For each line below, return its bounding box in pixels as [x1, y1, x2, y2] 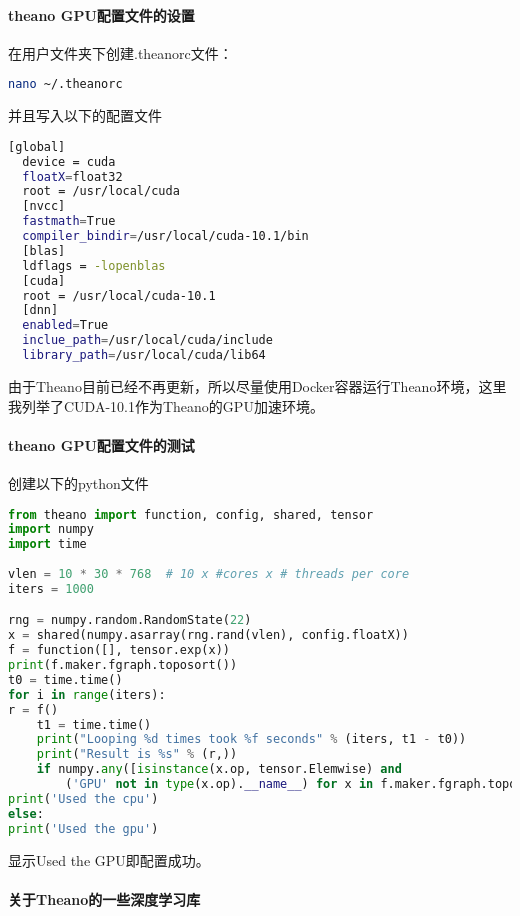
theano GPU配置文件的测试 [8, 434, 195, 455]
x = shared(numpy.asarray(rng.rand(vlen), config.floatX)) [8, 628, 409, 643]
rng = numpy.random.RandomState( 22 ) [8, 613, 252, 628]
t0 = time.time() [8, 672, 123, 687]
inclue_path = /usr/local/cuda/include [22, 333, 273, 348]
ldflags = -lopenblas [22, 258, 166, 273]
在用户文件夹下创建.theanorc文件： [8, 42, 233, 63]
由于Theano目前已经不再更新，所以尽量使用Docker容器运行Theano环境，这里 [8, 375, 507, 396]
